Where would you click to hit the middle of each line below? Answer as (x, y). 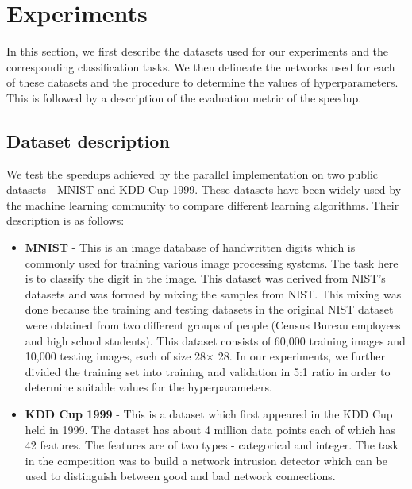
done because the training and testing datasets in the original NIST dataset (209, 309)
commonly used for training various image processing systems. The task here (212, 262)
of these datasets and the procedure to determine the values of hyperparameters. (202, 82)
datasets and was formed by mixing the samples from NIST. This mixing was (213, 293)
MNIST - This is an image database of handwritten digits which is (190, 247)
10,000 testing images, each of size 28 (116, 356)
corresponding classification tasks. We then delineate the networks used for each (201, 66)
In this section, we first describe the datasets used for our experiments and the (198, 51)
